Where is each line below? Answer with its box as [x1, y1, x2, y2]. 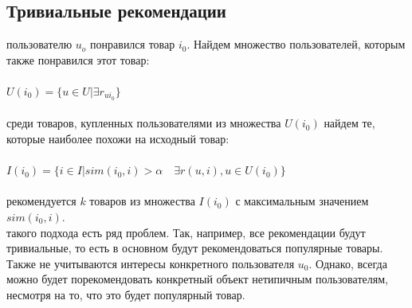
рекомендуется [6, 193, 77, 209]
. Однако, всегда [308, 255, 387, 271]
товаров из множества [89, 193, 195, 209]
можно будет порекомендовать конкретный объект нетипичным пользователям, [6, 271, 388, 287]
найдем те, [324, 115, 375, 131]
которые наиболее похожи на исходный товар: [6, 131, 230, 147]
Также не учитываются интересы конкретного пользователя [6, 255, 295, 271]
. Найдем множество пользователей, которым [186, 36, 406, 53]
